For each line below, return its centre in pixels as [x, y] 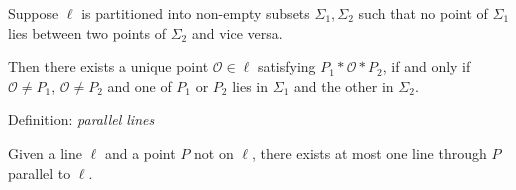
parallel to [39, 172]
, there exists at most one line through [369, 152]
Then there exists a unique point [108, 66]
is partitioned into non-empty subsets [195, 13]
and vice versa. [237, 32]
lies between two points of [87, 32]
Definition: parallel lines [81, 119]
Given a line [45, 152]
